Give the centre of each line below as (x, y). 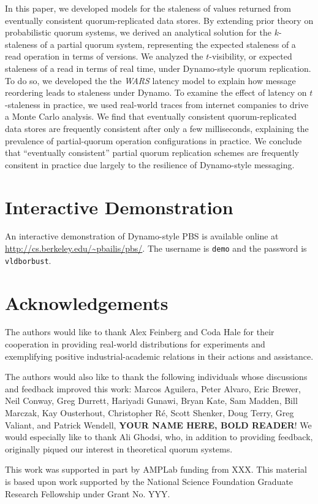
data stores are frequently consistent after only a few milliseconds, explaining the (157, 128)
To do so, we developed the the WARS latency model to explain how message (150, 80)
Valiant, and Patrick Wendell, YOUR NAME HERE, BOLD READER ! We (158, 425)
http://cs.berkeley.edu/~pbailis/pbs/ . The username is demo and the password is (156, 248)
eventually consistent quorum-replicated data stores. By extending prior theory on (159, 20)
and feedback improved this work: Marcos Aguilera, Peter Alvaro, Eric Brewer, (153, 388)
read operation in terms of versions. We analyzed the (104, 56)
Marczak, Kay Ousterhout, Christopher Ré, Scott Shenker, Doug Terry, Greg (150, 413)
